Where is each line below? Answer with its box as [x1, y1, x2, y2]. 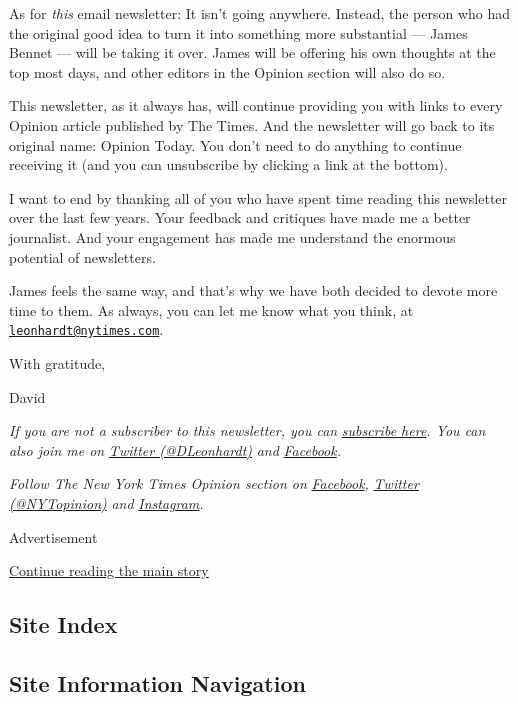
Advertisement [9, 526, 98, 547]
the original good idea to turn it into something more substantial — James [9, 22, 468, 43]
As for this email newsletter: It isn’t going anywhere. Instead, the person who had [9, 3, 511, 23]
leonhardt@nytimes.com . [9, 319, 164, 340]
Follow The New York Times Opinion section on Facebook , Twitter [9, 473, 419, 494]
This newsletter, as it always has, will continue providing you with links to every [9, 95, 503, 116]
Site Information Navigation [9, 667, 306, 698]
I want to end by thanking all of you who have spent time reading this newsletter [9, 187, 508, 208]
